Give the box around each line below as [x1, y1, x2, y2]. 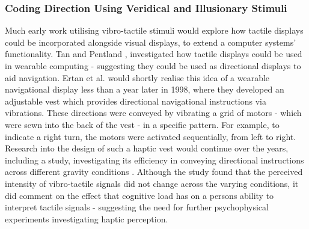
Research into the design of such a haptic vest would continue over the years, [5, 142, 289, 154]
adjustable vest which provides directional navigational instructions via [5, 94, 266, 107]
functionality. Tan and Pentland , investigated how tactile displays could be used [5, 47, 302, 60]
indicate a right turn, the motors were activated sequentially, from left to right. [5, 130, 296, 142]
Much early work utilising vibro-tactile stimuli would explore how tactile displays [5, 24, 304, 37]
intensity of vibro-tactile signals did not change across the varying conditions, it [5, 177, 299, 189]
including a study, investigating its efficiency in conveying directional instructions [5, 153, 304, 166]
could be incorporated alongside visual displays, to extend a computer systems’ [5, 35, 296, 48]
